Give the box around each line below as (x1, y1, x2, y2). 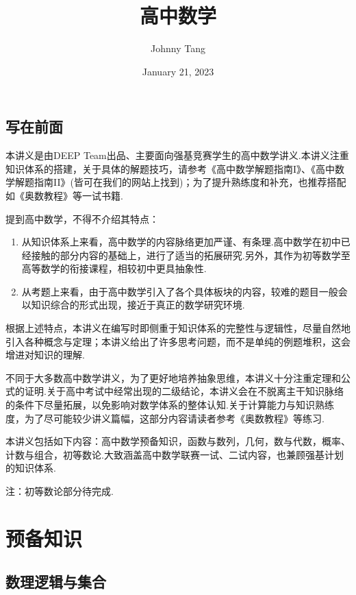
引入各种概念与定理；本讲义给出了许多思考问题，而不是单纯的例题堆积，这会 (5, 334, 351, 348)
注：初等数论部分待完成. (5, 484, 114, 498)
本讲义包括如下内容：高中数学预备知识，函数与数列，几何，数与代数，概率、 (5, 434, 351, 448)
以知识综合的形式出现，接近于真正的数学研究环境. (21, 297, 245, 312)
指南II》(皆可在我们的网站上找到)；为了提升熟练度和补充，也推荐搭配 (34, 175, 346, 189)
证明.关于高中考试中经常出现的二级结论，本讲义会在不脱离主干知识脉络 (24, 384, 344, 398)
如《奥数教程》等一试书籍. (5, 188, 123, 202)
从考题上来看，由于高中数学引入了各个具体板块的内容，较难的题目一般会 (21, 284, 348, 298)
